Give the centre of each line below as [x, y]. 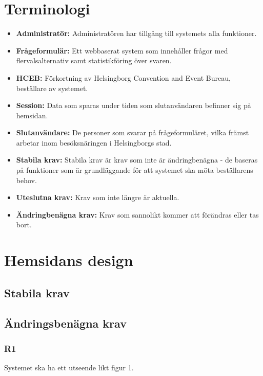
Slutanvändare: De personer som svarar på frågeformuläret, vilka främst [133, 132]
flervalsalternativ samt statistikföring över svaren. [94, 60]
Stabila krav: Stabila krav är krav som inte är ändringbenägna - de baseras [137, 160]
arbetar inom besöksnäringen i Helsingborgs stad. [94, 142]
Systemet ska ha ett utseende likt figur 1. [69, 368]
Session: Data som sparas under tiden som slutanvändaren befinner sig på [134, 105]
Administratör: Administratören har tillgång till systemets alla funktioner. [136, 33]
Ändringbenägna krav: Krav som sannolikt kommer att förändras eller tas [137, 214]
